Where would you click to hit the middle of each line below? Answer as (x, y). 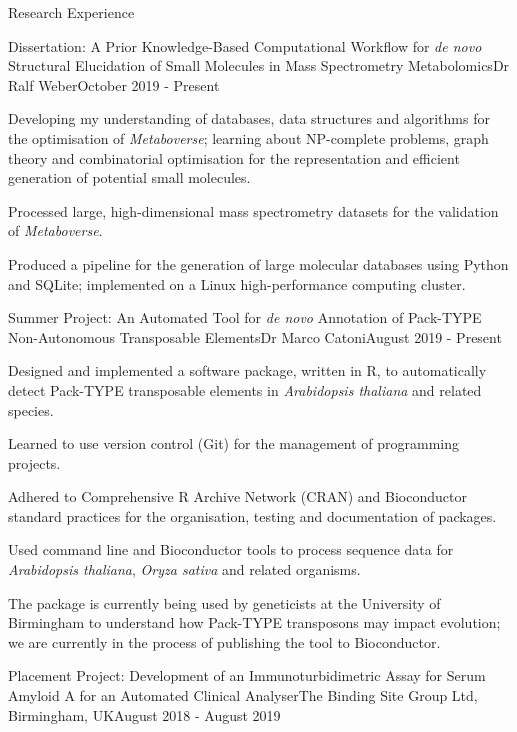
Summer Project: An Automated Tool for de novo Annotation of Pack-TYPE (245, 317)
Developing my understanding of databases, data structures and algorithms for (249, 118)
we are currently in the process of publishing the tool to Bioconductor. (224, 641)
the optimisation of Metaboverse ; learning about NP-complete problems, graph (248, 137)
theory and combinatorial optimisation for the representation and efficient (234, 157)
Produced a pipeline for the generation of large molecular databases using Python (258, 263)
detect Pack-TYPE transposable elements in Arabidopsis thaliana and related (245, 389)
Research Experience (71, 12)
